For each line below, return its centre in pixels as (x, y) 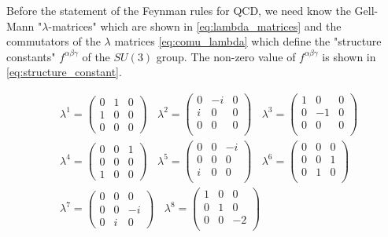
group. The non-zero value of (226, 56)
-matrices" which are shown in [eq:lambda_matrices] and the (195, 26)
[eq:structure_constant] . (64, 72)
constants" (31, 56)
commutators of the (54, 41)
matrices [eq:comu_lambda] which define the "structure (248, 41)
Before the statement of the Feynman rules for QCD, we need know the (179, 10)
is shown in (349, 56)
